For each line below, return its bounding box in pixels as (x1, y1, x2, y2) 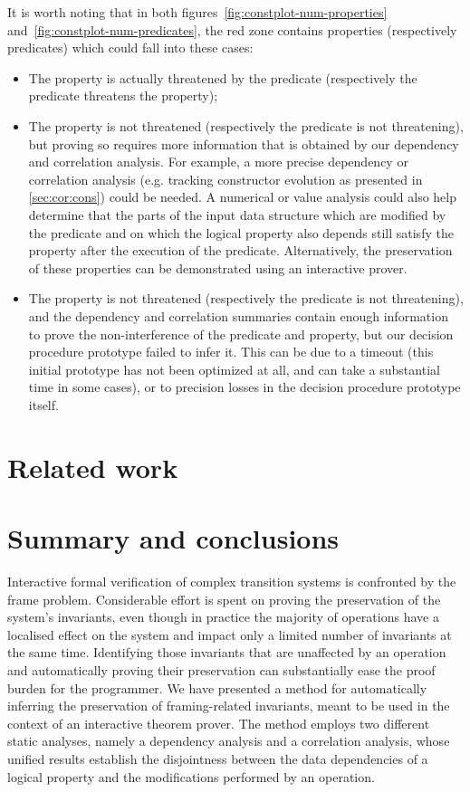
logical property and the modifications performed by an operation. (7, 767, 375, 786)
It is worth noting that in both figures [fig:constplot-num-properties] (7, 3, 388, 21)
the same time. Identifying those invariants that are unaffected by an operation (7, 643, 446, 662)
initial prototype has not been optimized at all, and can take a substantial (28, 359, 440, 378)
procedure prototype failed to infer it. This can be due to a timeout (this (28, 342, 434, 361)
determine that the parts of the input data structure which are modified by (28, 205, 446, 224)
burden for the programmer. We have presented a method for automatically (7, 678, 427, 697)
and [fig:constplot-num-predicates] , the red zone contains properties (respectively (7, 20, 457, 39)
